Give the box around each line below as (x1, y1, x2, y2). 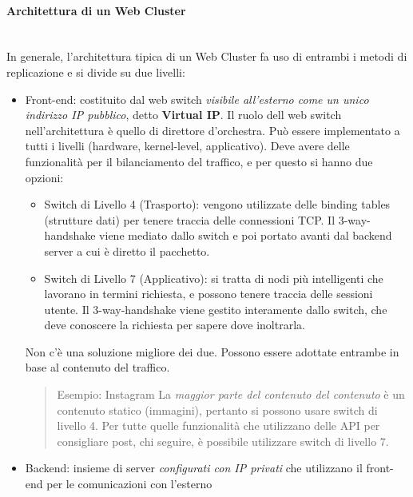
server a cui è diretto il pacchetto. (44, 242, 210, 259)
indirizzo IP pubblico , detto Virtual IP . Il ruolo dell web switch (25, 106, 342, 123)
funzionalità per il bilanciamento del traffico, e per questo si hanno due (25, 153, 373, 169)
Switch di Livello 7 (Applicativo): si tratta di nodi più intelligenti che (44, 269, 383, 286)
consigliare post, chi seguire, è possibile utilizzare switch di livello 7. (57, 432, 389, 449)
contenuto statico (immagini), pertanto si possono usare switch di (57, 401, 378, 418)
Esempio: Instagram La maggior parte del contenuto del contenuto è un (57, 386, 405, 403)
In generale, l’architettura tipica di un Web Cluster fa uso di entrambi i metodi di (6, 48, 407, 65)
